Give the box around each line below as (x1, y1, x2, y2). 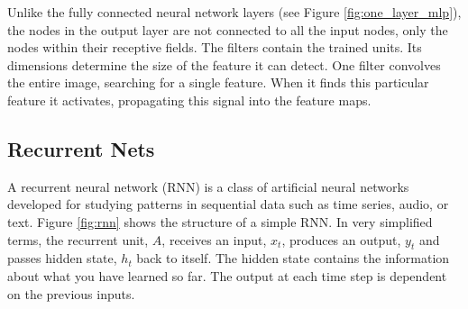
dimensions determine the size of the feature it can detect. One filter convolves (7, 55, 441, 74)
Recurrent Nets (7, 134, 155, 162)
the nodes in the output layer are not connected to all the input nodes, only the (7, 20, 448, 39)
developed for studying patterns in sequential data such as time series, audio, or (7, 195, 449, 214)
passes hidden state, (7, 249, 117, 268)
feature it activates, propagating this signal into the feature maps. (7, 90, 372, 109)
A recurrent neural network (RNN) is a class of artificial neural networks (7, 177, 409, 195)
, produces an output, (281, 230, 401, 249)
